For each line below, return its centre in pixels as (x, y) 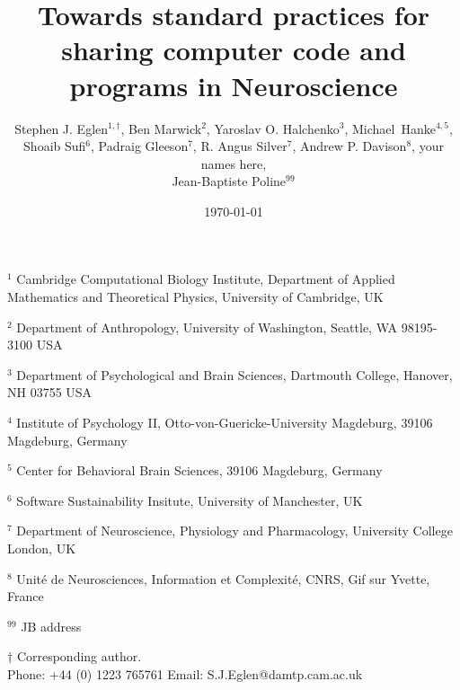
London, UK (42, 548)
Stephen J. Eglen (62, 128)
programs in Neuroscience (234, 85)
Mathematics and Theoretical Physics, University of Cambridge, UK (195, 297)
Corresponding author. (79, 656)
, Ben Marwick (161, 128)
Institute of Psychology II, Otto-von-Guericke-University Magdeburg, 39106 (225, 423)
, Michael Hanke (390, 128)
